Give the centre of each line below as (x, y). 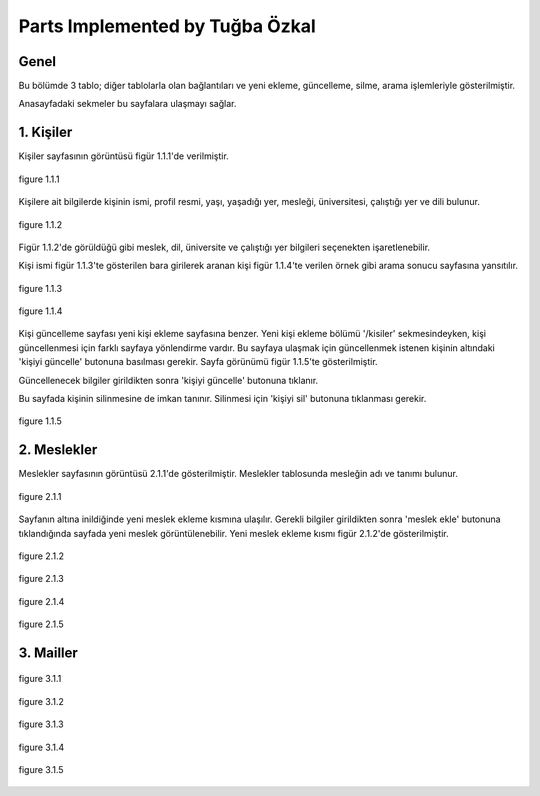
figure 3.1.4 (41, 747)
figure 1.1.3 (40, 288)
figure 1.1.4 (40, 311)
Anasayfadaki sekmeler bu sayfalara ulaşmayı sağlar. (127, 104)
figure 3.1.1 (40, 679)
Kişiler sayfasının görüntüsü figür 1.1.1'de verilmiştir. (123, 156)
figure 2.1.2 (41, 556)
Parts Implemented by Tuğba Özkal (167, 26)
